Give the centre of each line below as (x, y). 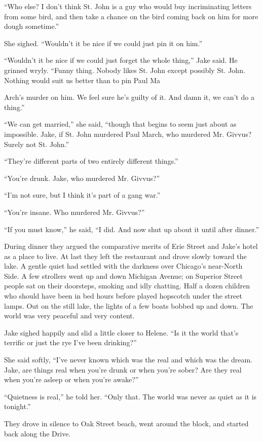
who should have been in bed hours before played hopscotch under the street (123, 296)
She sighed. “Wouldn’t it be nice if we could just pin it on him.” (103, 43)
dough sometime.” (32, 26)
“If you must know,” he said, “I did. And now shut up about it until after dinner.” (132, 229)
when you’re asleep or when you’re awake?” (71, 379)
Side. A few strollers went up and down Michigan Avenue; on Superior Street (123, 275)
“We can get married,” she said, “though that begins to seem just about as (120, 124)
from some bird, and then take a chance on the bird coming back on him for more (131, 16)
